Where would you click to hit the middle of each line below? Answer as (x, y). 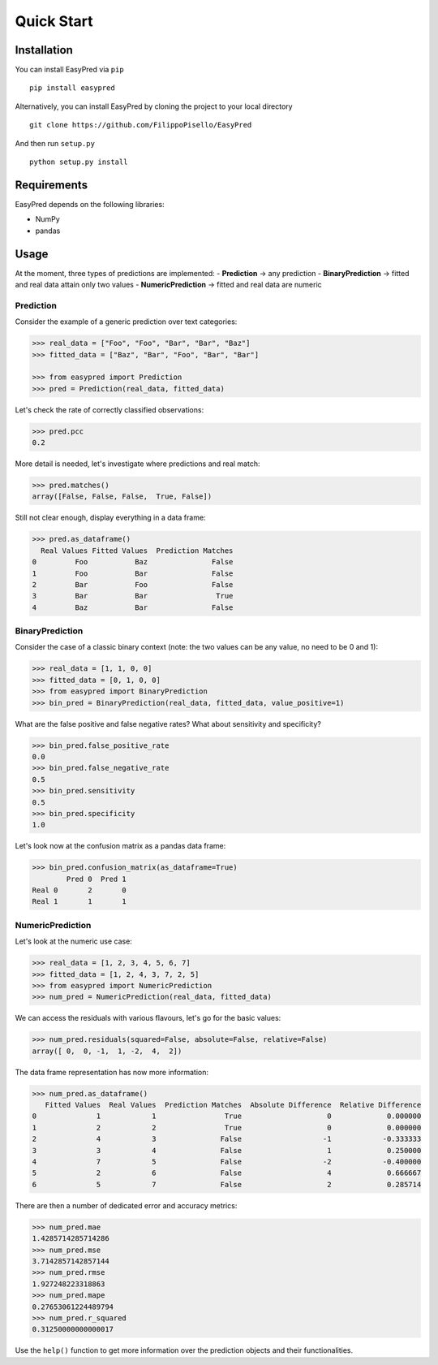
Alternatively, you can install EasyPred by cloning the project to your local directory (154, 106)
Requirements (52, 185)
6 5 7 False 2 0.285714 (227, 1184)
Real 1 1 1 (79, 902)
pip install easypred (72, 88)
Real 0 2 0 (79, 890)
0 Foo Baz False (133, 562)
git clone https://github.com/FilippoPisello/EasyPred (141, 125)
